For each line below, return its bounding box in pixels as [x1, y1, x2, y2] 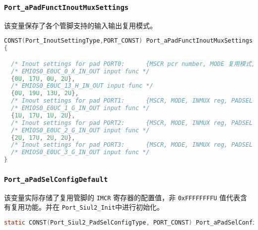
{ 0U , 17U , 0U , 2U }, [11, 75, 75, 82]
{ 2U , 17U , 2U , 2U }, [11, 134, 75, 141]
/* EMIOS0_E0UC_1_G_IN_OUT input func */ [11, 105, 150, 112]
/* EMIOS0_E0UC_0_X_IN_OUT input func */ [11, 67, 150, 75]
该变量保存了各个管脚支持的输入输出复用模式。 [4, 20, 157, 30]
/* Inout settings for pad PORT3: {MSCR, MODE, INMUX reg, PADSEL [11, 141, 253, 149]
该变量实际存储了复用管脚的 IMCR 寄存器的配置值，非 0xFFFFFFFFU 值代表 [4, 192, 241, 202]
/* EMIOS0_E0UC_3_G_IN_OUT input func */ [11, 149, 150, 156]
